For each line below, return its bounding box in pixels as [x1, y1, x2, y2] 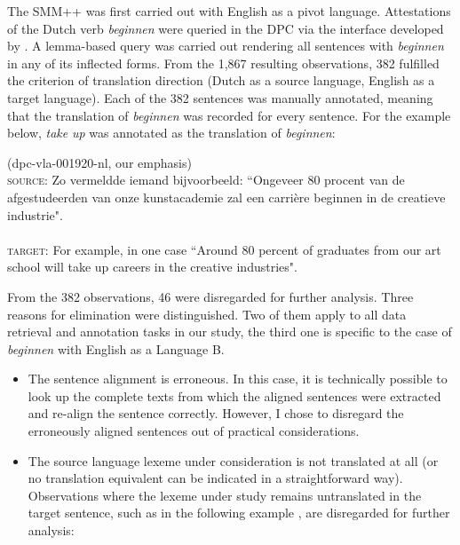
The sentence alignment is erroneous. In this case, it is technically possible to [28, 369, 448, 388]
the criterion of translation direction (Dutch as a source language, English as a [7, 71, 435, 90]
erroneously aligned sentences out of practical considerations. [28, 422, 360, 440]
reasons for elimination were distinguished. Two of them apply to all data [7, 304, 407, 323]
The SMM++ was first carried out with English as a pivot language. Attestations [7, 2, 451, 20]
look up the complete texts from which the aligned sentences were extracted [28, 386, 441, 405]
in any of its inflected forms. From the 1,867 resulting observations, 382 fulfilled [7, 53, 440, 72]
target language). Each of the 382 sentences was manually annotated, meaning [7, 88, 433, 107]
